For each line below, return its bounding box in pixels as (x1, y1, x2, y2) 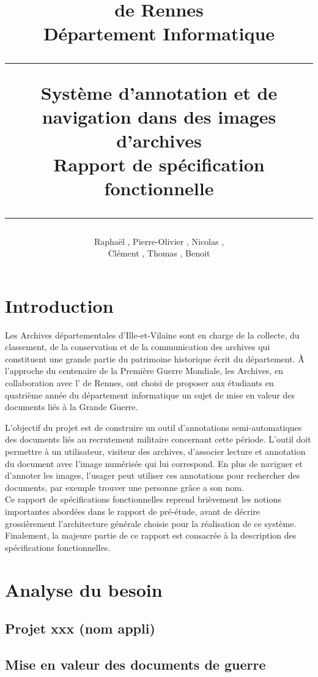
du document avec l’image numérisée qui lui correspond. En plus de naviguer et (5, 457, 303, 469)
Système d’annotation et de (40, 80, 278, 105)
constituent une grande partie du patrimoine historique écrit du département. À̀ (5, 352, 305, 365)
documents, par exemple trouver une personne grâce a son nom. (5, 481, 244, 493)
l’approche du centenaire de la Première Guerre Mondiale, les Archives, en (5, 364, 283, 377)
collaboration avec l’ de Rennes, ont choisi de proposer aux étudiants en (5, 376, 274, 389)
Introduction (5, 293, 114, 318)
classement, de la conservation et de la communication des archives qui (5, 340, 270, 353)
